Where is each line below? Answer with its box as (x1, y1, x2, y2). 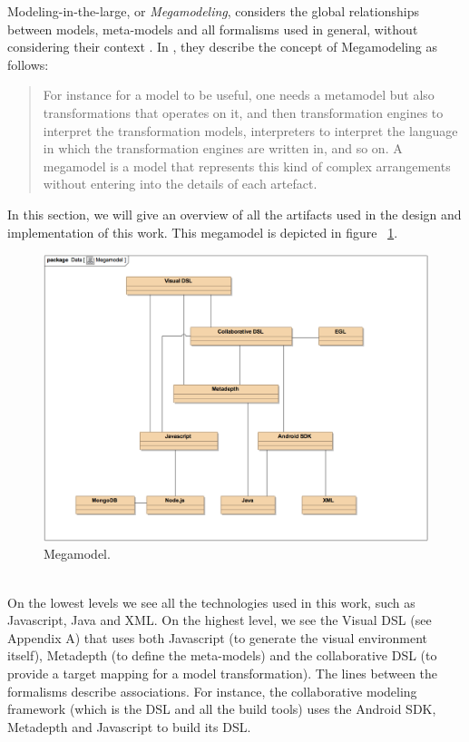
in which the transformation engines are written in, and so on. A (43, 139, 403, 158)
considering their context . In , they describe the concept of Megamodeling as (7, 37, 438, 56)
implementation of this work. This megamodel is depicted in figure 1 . (7, 222, 398, 241)
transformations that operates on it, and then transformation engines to (43, 103, 444, 122)
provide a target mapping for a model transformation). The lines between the (7, 664, 438, 683)
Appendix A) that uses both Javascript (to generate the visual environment (7, 628, 428, 647)
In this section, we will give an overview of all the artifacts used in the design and (7, 204, 462, 223)
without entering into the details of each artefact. (43, 174, 318, 193)
